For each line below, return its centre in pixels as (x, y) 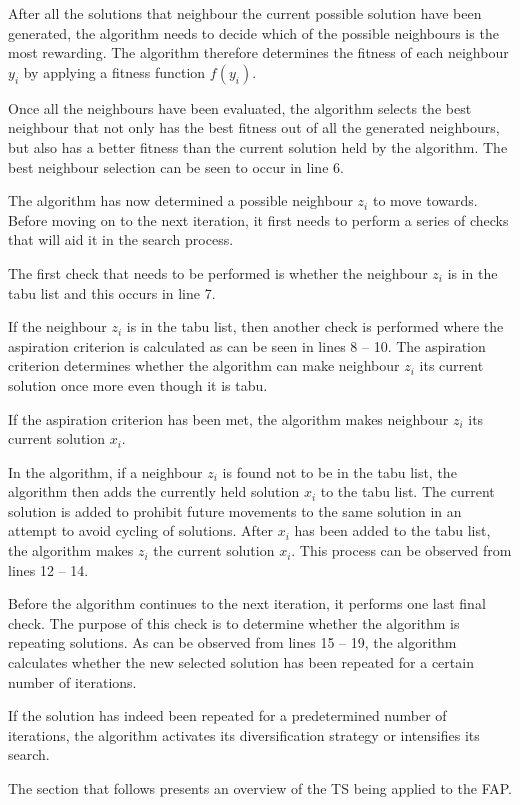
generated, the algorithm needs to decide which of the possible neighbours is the (253, 32)
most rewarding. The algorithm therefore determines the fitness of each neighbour (258, 52)
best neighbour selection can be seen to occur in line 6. (176, 166)
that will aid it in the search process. (121, 239)
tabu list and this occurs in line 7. (112, 292)
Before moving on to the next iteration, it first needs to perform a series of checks (258, 219)
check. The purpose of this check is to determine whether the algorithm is (234, 622)
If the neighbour (57, 326)
